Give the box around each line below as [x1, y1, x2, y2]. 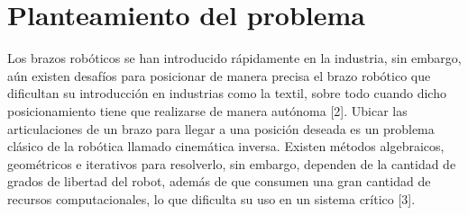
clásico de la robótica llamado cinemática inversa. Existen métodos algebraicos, [7, 137, 445, 156]
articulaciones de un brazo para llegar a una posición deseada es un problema [7, 119, 435, 138]
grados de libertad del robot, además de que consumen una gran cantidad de [7, 172, 431, 191]
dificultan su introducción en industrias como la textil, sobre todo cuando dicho [7, 84, 446, 103]
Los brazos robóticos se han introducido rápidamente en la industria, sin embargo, [7, 49, 462, 67]
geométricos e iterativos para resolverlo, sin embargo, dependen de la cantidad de [7, 154, 456, 173]
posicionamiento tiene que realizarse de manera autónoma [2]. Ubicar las [7, 101, 408, 120]
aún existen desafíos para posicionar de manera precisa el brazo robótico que [7, 66, 431, 85]
